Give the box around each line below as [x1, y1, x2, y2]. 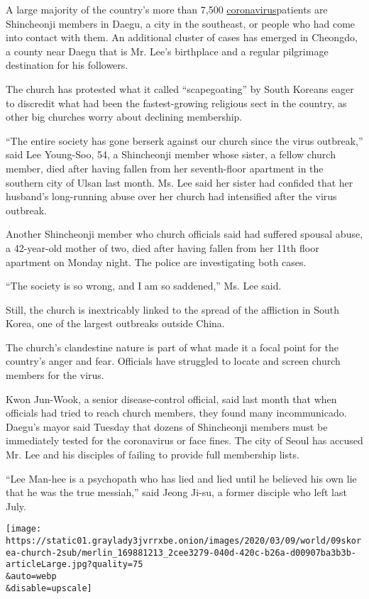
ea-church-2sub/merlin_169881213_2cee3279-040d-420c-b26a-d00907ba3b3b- [6, 547, 356, 558]
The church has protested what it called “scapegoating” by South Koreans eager [6, 81, 354, 96]
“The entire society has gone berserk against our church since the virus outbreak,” [6, 133, 363, 148]
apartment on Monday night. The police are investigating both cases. [6, 254, 307, 269]
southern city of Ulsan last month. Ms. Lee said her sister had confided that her [6, 175, 353, 189]
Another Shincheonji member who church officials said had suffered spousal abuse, [6, 226, 363, 241]
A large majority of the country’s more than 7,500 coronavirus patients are [6, 2, 328, 16]
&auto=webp [6, 571, 57, 582]
